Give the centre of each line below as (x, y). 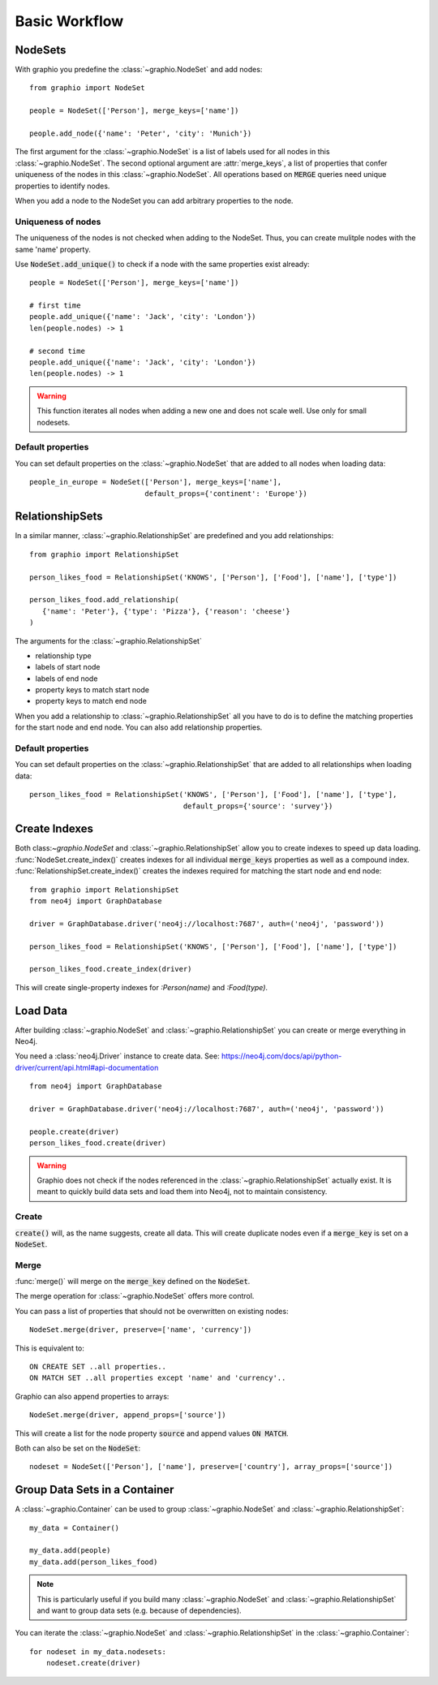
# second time (57, 351)
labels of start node (68, 667)
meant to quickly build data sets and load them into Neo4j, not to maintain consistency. (182, 1192)
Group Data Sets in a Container (94, 1490)
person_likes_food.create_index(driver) (111, 969)
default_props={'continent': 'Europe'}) (226, 493)
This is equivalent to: (50, 1348)
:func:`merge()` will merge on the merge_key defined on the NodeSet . (133, 1282)
